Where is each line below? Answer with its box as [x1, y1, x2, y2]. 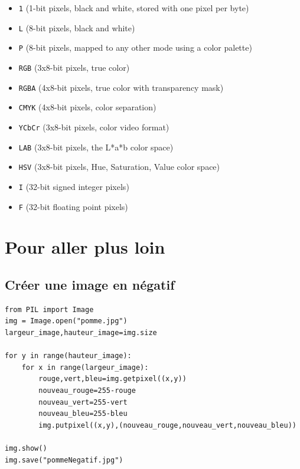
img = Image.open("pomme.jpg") [5, 317, 128, 326]
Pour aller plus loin [5, 235, 165, 259]
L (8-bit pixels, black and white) [18, 21, 135, 34]
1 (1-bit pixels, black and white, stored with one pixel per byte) [18, 2, 249, 14]
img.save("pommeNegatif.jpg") [5, 455, 123, 464]
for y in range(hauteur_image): [5, 352, 132, 360]
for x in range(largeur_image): [21, 363, 149, 372]
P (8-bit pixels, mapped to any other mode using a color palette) [18, 41, 252, 54]
